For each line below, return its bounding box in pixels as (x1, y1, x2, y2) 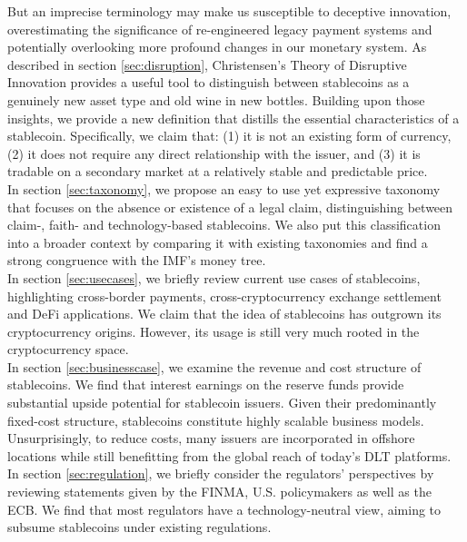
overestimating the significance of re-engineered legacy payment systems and (7, 19, 432, 38)
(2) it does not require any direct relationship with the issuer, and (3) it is (7, 143, 421, 163)
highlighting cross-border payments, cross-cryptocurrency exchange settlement (7, 286, 442, 305)
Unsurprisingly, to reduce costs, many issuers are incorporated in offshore (7, 429, 415, 448)
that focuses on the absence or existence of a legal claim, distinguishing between (7, 197, 453, 216)
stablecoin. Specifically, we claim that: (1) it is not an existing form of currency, (7, 126, 452, 145)
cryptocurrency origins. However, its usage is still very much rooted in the (7, 321, 420, 340)
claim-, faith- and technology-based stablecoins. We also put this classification (7, 215, 441, 234)
